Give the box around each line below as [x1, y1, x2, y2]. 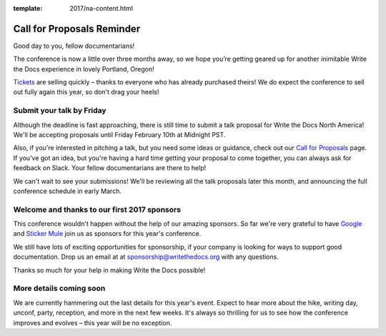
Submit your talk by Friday [13, 106, 107, 116]
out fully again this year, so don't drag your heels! [13, 88, 159, 97]
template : [13, 4, 43, 12]
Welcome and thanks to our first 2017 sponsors [13, 204, 182, 214]
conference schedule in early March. [13, 187, 122, 195]
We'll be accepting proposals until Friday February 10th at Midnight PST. [13, 131, 226, 139]
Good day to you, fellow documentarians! [13, 41, 135, 50]
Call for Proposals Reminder [13, 22, 141, 35]
